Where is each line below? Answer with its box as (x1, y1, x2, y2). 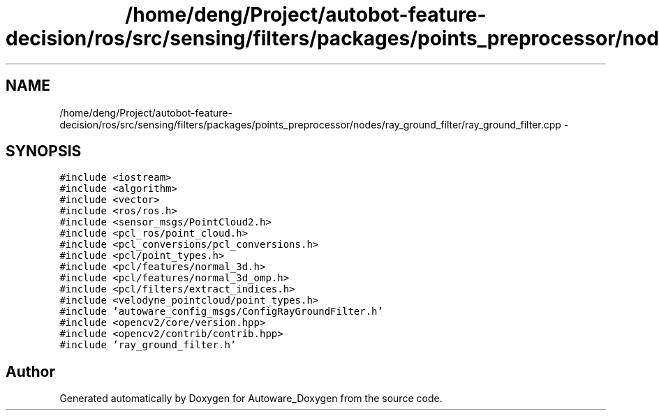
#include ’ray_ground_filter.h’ (59, 339, 237, 351)
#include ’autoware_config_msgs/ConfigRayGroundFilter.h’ (59, 306, 383, 318)
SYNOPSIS (6, 142, 82, 161)
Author (6, 362, 55, 380)
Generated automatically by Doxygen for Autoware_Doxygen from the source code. (59, 392, 443, 405)
